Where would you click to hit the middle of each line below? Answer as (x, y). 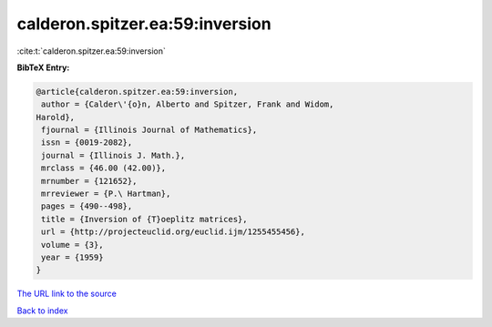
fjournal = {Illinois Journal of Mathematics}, (149, 130)
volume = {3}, (72, 245)
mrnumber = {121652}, (89, 181)
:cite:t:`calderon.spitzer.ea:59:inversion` (91, 51)
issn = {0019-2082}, (87, 143)
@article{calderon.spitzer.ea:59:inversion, (137, 92)
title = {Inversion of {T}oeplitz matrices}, (144, 219)
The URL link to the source (67, 294)
